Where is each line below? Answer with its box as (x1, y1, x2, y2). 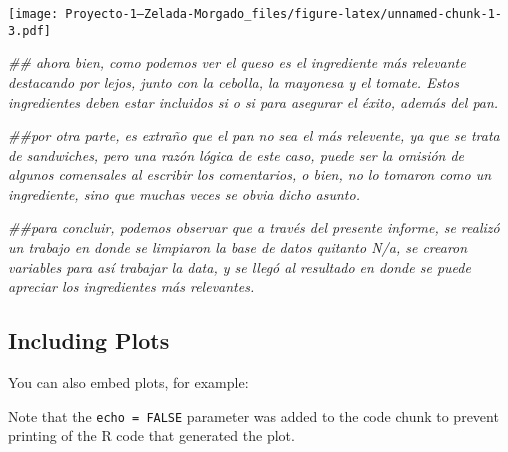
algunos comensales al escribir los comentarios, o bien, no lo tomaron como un (8, 164, 492, 185)
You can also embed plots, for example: (8, 372, 249, 393)
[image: (8, 7, 59, 21)
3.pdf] (8, 23, 51, 38)
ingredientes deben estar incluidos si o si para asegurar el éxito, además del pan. (8, 91, 499, 112)
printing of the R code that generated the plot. (8, 425, 295, 446)
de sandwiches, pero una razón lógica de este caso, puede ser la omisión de (8, 144, 465, 165)
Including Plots (8, 325, 170, 356)
